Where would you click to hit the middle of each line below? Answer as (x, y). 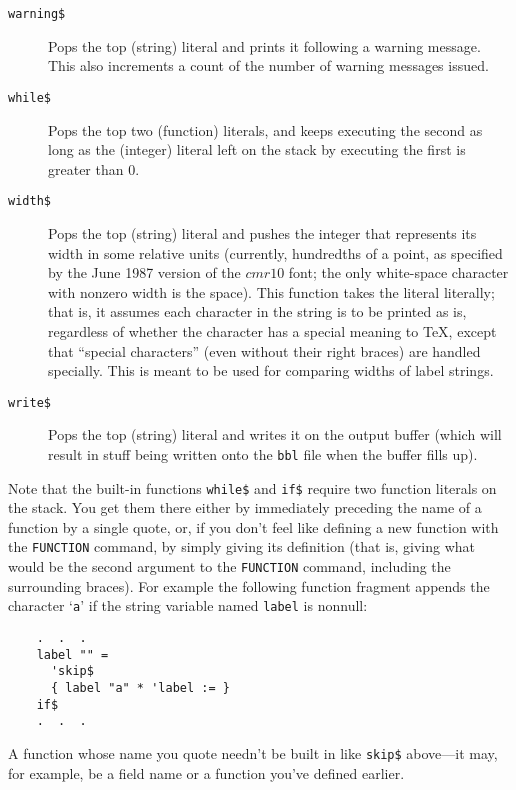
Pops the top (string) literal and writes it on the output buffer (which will (275, 434)
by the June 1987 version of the (144, 272)
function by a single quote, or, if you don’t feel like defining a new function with (253, 526)
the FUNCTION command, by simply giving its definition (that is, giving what (242, 546)
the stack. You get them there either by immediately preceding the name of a (245, 507)
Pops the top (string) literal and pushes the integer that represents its (262, 232)
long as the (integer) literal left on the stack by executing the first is (257, 149)
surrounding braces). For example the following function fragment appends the (249, 585)
